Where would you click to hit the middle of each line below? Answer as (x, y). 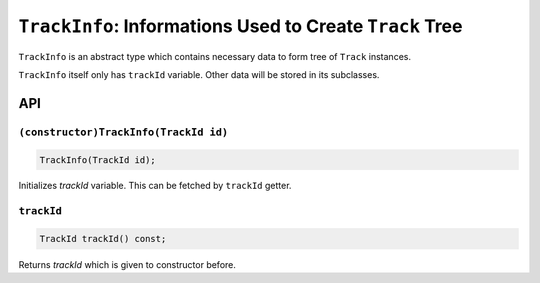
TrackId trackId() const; (103, 239)
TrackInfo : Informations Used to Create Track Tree (240, 26)
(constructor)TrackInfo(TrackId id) (123, 132)
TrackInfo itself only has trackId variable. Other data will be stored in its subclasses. (199, 74)
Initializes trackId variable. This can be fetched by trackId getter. (155, 186)
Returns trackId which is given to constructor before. (127, 265)
